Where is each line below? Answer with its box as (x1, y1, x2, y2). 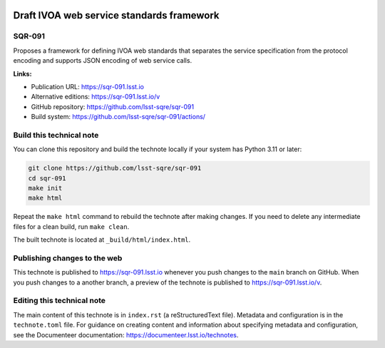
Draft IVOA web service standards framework (13, 9, 220, 21)
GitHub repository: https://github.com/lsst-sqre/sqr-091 (31, 102, 195, 111)
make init (28, 184, 63, 193)
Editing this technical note (13, 296, 106, 306)
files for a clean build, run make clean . (13, 222, 130, 231)
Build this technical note (13, 130, 99, 140)
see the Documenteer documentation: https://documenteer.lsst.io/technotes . (13, 330, 239, 339)
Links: (13, 69, 32, 78)
